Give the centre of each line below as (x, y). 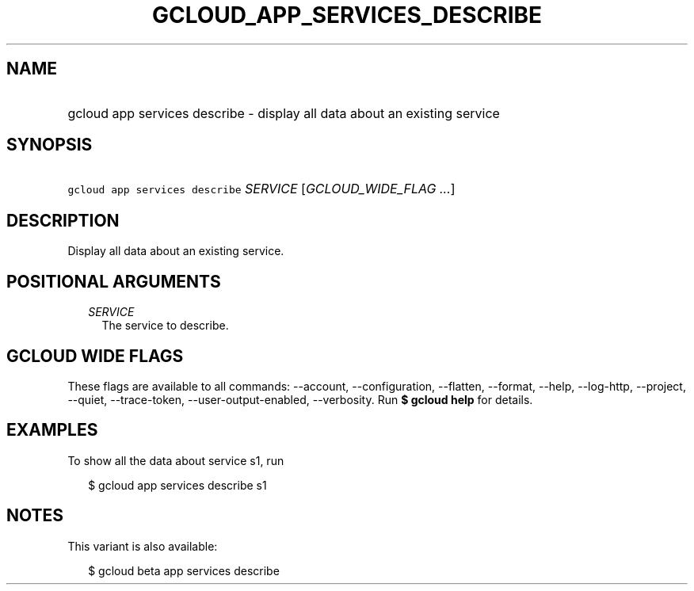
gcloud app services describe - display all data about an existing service (284, 113)
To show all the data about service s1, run (176, 460)
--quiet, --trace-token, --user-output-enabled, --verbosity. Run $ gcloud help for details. (300, 399)
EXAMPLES (52, 430)
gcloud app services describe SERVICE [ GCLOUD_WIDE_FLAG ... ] (261, 189)
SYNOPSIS (50, 145)
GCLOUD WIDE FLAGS (95, 356)
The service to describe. (165, 326)
